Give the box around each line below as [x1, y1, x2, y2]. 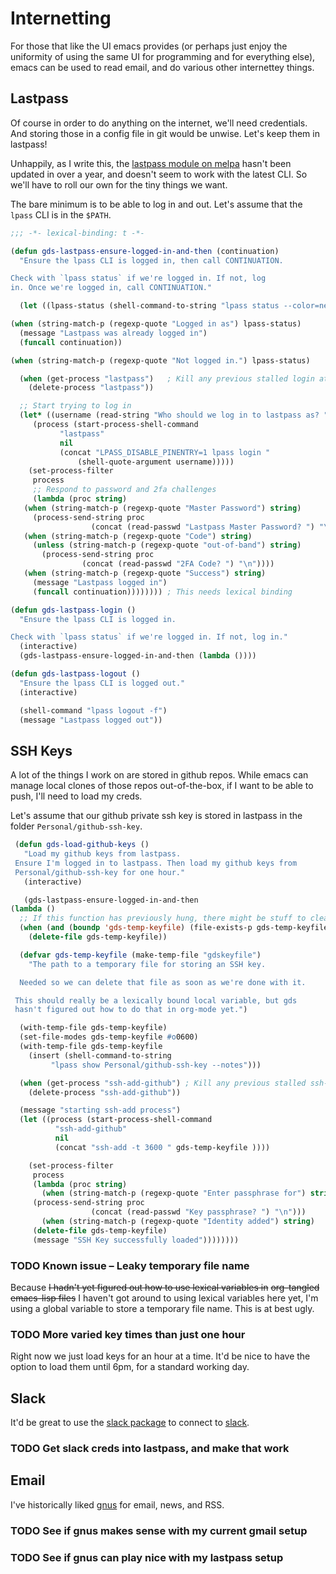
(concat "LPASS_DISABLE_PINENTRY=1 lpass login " [59, 447, 271, 457]
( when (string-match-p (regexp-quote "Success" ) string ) [23, 568, 267, 578]
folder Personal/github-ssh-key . [10, 820, 143, 832]
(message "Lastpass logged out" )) [19, 715, 163, 725]
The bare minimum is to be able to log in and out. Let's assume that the [10, 198, 303, 210]
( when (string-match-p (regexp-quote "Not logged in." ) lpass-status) [10, 355, 311, 366]
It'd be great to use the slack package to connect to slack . [10, 1417, 250, 1429]
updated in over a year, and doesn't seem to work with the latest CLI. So [10, 168, 308, 180]
